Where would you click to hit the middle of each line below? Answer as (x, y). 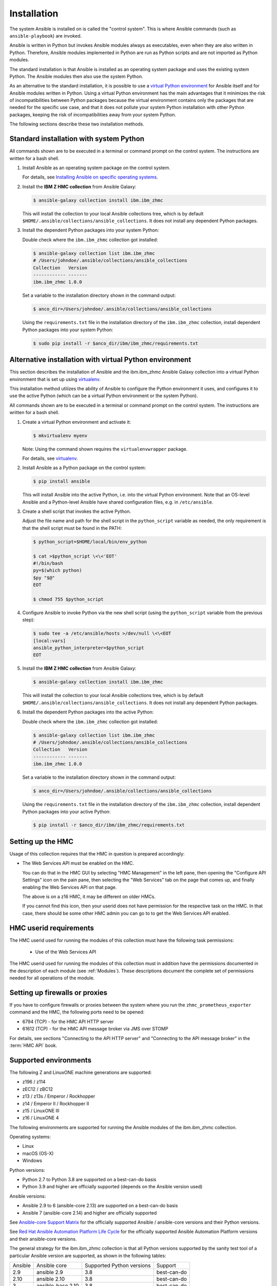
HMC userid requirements (52, 928)
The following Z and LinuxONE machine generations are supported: (81, 1072)
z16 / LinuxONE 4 (41, 1118)
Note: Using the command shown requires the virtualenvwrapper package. (105, 449)
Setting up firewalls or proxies (58, 993)
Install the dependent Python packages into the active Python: (88, 712)
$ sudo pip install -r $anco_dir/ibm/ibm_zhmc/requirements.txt (116, 343)
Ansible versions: (28, 1196)
